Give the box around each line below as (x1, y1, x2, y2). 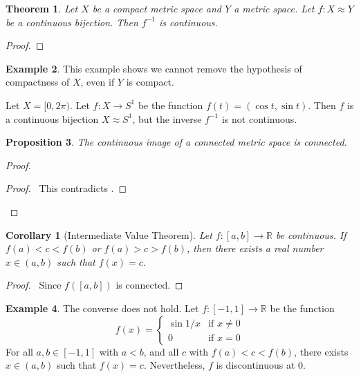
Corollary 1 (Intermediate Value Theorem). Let (6, 227, 212, 242)
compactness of (6, 75, 70, 89)
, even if (80, 75, 115, 89)
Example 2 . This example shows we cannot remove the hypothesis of (6, 61, 302, 75)
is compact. (126, 75, 174, 89)
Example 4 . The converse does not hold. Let (6, 300, 199, 315)
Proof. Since (6, 278, 62, 292)
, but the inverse (132, 111, 202, 126)
